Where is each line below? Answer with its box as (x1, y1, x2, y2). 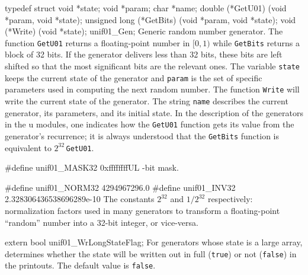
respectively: (207, 193, 253, 205)
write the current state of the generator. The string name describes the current (5, 95, 288, 107)
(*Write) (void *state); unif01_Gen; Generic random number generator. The (5, 25, 283, 37)
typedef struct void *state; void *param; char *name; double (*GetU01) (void (5, 2, 287, 14)
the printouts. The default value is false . (5, 259, 156, 271)
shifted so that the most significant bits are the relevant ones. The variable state (5, 60, 300, 72)
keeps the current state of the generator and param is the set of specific (5, 71, 262, 84)
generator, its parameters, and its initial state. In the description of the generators (5, 106, 303, 119)
